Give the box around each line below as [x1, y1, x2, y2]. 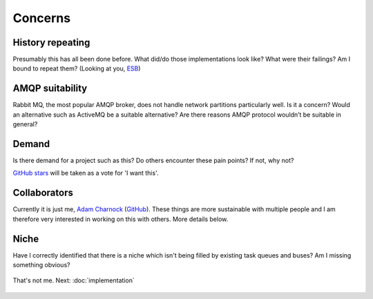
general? [12, 120, 38, 128]
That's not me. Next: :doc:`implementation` [12, 276, 135, 284]
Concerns [12, 10, 71, 26]
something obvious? [12, 261, 70, 269]
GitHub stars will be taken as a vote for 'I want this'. [12, 169, 159, 177]
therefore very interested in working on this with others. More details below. [12, 215, 229, 223]
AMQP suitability [12, 83, 88, 95]
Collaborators [12, 187, 74, 199]
